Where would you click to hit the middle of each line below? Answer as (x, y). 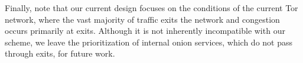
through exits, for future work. (60, 53)
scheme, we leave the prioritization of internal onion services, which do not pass (149, 42)
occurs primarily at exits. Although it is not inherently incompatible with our (145, 31)
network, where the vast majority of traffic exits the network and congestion (142, 19)
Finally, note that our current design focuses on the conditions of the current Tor (151, 8)
